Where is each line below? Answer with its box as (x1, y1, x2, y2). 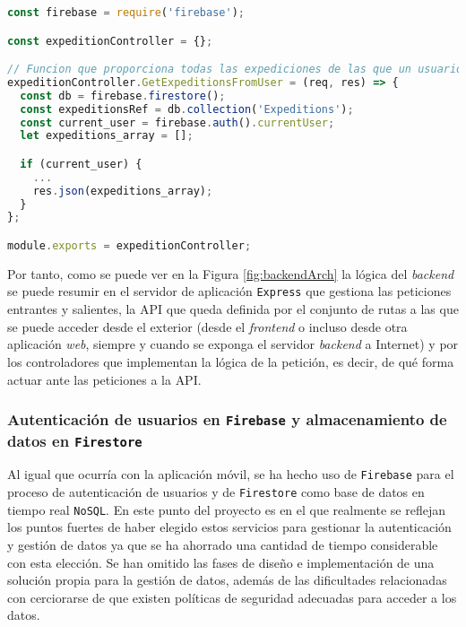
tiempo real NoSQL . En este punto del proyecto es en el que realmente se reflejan (7, 500, 445, 518)
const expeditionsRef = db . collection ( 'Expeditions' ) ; (20, 102, 354, 116)
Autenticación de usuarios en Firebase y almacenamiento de (7, 408, 447, 431)
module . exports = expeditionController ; (7, 239, 252, 252)
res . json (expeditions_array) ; (32, 184, 213, 197)
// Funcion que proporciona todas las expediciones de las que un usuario (7, 63, 463, 76)
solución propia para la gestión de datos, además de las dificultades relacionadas (7, 570, 447, 589)
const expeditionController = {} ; (7, 34, 213, 48)
